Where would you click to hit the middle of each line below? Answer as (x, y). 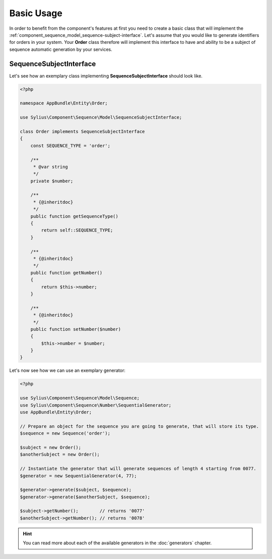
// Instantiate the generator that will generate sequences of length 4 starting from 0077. (138, 469)
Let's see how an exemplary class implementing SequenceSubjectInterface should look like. (106, 76)
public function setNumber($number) (76, 329)
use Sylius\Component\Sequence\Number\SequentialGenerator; (96, 405)
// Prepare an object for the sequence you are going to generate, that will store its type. (140, 426)
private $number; (52, 181)
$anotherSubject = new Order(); (60, 455)
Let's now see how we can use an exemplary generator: (67, 370)
